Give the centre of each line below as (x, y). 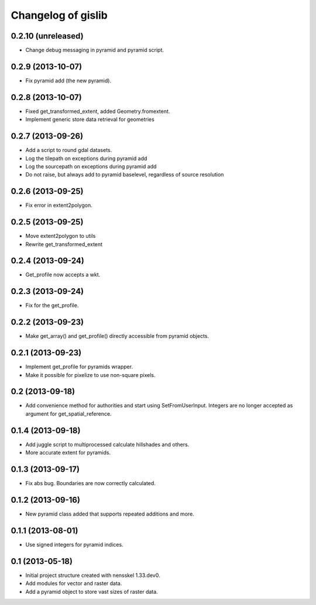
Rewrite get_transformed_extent (64, 244)
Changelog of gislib (59, 15)
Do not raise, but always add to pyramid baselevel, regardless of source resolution (125, 175)
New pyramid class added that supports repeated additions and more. (110, 514)
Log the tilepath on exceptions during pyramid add (86, 158)
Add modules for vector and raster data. (74, 583)
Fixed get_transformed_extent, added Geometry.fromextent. (98, 111)
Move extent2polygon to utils (61, 236)
